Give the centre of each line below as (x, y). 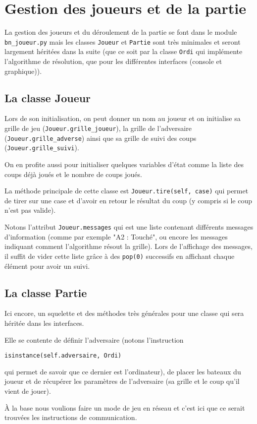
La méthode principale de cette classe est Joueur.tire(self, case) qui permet (127, 191)
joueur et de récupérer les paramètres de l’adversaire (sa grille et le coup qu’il (122, 381)
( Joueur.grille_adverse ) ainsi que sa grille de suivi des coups (101, 138)
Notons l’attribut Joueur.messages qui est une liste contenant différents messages (129, 227)
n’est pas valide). (30, 210)
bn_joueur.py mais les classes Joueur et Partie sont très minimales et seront (123, 41)
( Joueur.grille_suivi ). (42, 148)
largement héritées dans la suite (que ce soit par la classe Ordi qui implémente (124, 51)
